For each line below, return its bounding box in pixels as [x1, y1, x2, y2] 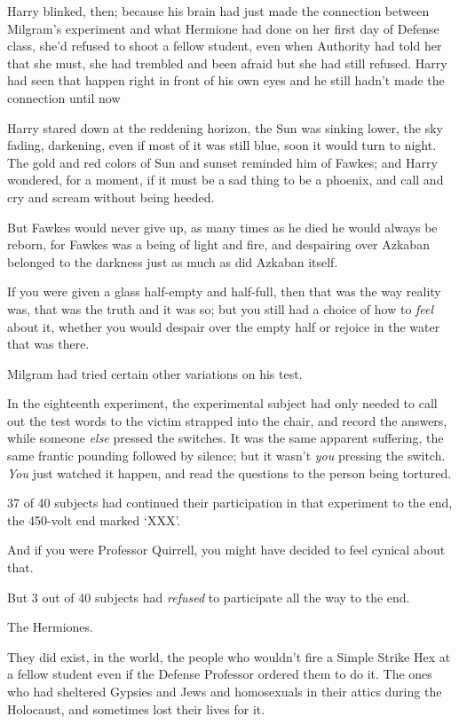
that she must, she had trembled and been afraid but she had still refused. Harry [7, 53, 447, 72]
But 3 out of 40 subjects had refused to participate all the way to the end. [7, 587, 410, 606]
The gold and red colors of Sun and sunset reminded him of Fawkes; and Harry [7, 153, 438, 171]
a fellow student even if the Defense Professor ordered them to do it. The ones [7, 665, 432, 683]
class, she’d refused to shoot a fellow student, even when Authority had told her [7, 36, 442, 55]
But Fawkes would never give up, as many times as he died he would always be [7, 217, 438, 236]
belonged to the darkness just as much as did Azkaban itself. [7, 252, 338, 271]
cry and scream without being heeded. [7, 187, 215, 206]
